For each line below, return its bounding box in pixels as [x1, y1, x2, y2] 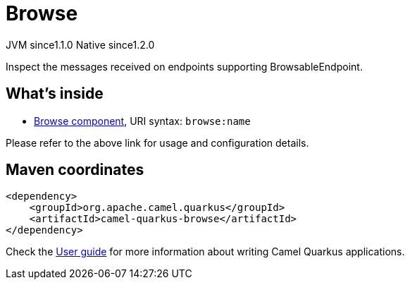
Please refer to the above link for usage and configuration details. [6, 136, 309, 149]
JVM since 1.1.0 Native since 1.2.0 [6, 38, 155, 51]
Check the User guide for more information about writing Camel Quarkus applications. [6, 245, 405, 258]
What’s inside [6, 85, 104, 103]
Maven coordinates [6, 161, 144, 179]
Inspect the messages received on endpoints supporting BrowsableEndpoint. [6, 60, 363, 73]
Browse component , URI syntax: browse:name [34, 114, 251, 127]
